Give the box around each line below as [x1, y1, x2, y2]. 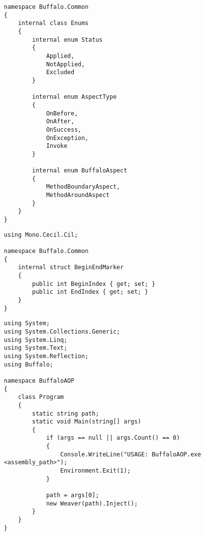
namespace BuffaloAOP [4, 377, 75, 384]
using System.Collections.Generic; [4, 328, 120, 335]
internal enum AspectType [32, 93, 117, 101]
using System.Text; [4, 344, 67, 352]
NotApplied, [46, 60, 85, 68]
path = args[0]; [46, 492, 99, 499]
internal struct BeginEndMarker [18, 264, 124, 271]
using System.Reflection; [4, 352, 88, 360]
